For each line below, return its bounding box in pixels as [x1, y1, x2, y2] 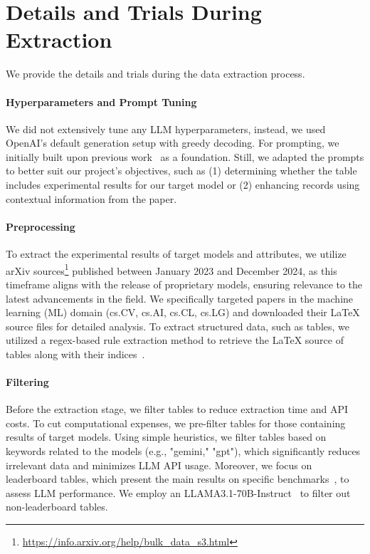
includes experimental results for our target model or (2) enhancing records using [6, 177, 360, 192]
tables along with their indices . [6, 346, 145, 361]
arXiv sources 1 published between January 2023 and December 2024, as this [6, 261, 337, 278]
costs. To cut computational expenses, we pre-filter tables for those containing [6, 415, 346, 430]
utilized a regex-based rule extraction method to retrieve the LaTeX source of [6, 333, 344, 347]
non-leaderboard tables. [6, 499, 108, 514]
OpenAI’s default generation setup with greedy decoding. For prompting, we [6, 135, 339, 150]
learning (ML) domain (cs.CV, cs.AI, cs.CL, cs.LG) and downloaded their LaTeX [6, 305, 360, 320]
